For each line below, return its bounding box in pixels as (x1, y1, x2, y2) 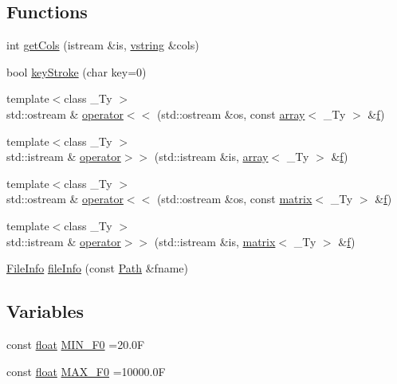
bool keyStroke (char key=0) (6, 63, 147, 80)
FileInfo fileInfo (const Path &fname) (6, 260, 189, 276)
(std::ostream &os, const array (156, 105, 305, 122)
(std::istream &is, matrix (154, 233, 276, 249)
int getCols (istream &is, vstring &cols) (6, 37, 199, 53)
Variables (6, 299, 85, 323)
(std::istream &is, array (154, 148, 269, 165)
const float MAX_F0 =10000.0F (6, 362, 166, 379)
